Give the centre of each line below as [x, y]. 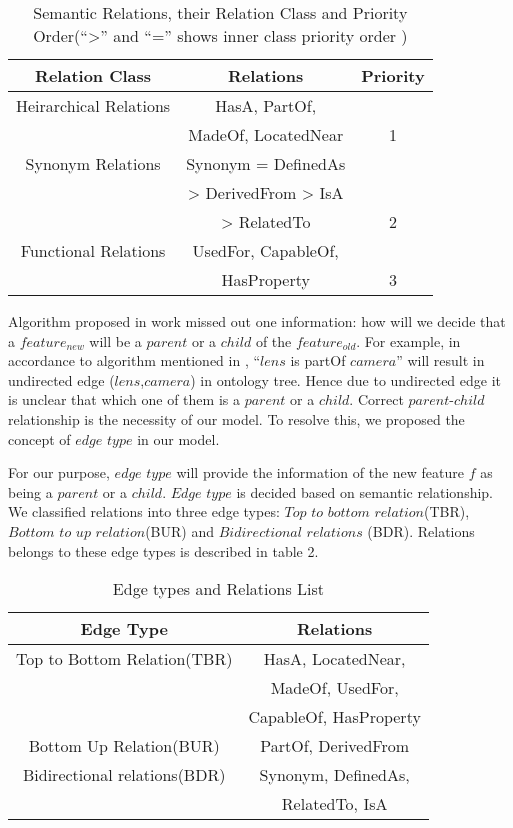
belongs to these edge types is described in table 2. [163, 550]
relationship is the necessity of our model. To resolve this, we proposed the [236, 418]
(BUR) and [179, 530]
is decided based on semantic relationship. [364, 491]
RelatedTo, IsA [334, 804]
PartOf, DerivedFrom [335, 746]
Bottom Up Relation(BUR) [124, 746]
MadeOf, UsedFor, [334, 688]
